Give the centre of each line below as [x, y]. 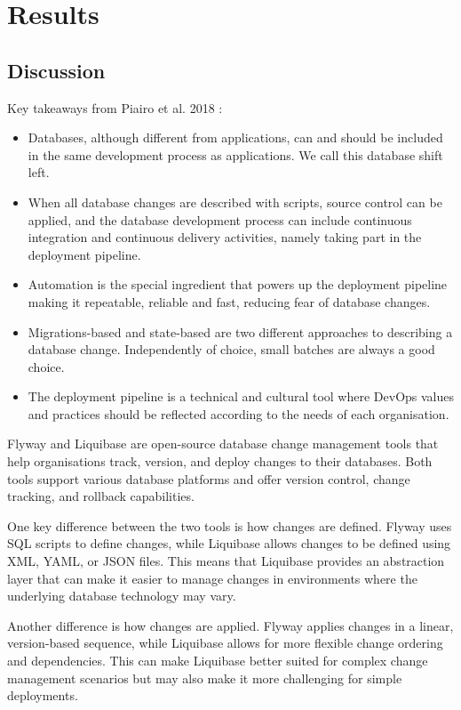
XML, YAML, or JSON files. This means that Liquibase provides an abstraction [226, 561]
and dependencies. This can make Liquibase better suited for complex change [218, 661]
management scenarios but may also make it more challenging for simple [205, 678]
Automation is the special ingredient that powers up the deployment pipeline [238, 284]
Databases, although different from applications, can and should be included [235, 137]
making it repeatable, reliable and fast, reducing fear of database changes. [229, 301]
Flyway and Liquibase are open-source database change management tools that [223, 444]
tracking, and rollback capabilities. [101, 496]
